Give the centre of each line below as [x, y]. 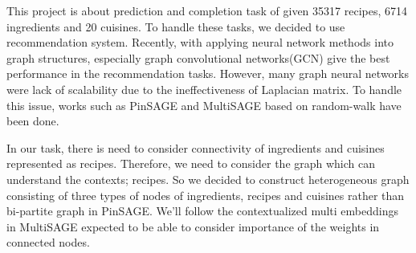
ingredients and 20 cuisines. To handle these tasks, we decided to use [176, 26]
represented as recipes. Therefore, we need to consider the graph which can [191, 163]
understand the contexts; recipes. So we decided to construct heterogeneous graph [208, 179]
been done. [33, 121]
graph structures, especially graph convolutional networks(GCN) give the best [198, 57]
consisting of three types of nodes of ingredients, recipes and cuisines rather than [206, 195]
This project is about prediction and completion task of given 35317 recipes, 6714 [207, 10]
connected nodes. [48, 242]
